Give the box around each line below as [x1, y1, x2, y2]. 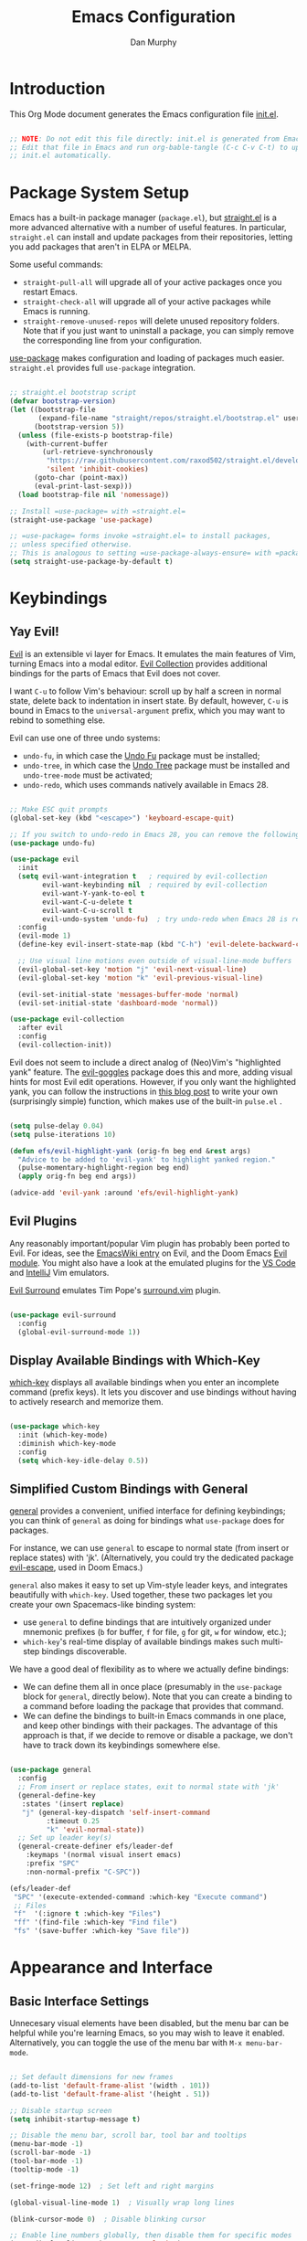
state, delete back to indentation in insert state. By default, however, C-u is [9, 695, 290, 706]
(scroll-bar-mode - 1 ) [9, 2148, 92, 2158]
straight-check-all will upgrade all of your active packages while [22, 296, 271, 307]
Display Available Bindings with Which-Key [9, 1353, 260, 1368]
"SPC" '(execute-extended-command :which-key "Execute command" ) [13, 1892, 268, 1902]
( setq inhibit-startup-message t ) [9, 2114, 142, 2124]
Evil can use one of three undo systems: [9, 732, 161, 743]
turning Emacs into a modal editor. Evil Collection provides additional [9, 658, 268, 669]
